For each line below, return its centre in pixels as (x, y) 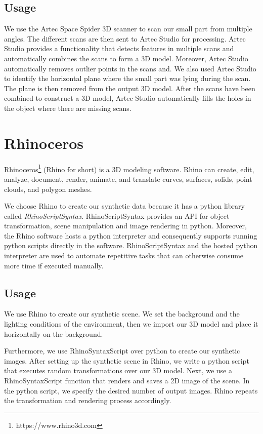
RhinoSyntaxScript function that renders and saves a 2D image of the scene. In (127, 381)
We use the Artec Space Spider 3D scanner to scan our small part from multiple (128, 29)
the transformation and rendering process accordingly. (88, 400)
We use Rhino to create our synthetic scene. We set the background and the (122, 314)
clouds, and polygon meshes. (48, 189)
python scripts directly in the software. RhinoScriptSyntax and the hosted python (131, 245)
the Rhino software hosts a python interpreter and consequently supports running (131, 235)
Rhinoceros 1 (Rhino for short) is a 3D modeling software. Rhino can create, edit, (129, 168)
